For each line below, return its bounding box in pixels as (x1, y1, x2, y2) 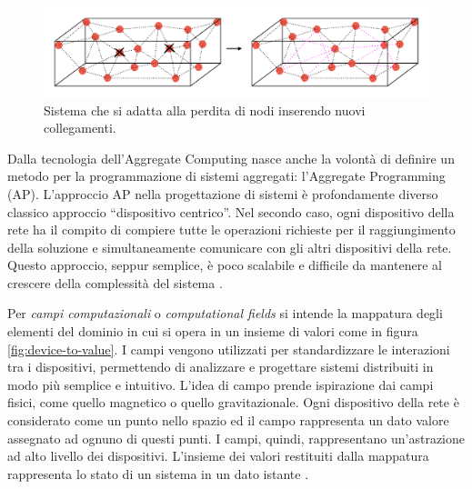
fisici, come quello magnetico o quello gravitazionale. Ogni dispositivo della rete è (7, 393, 459, 412)
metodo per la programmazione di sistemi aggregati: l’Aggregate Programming (7, 166, 446, 185)
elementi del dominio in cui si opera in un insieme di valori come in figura (7, 322, 418, 341)
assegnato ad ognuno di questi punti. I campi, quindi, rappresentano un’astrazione (7, 428, 466, 447)
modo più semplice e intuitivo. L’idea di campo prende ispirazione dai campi (7, 374, 434, 394)
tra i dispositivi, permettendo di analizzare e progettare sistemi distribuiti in (7, 357, 434, 376)
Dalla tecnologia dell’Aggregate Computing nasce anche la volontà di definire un (7, 148, 455, 167)
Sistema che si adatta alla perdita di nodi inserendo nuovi (44, 100, 366, 119)
